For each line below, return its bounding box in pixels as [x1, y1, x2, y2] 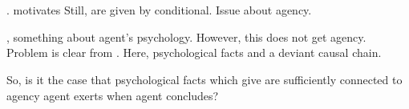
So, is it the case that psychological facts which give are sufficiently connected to [6, 71, 403, 87]
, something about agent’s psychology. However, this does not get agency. [6, 28, 366, 45]
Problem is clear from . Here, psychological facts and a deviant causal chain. [6, 44, 382, 61]
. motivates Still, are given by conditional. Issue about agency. [6, 2, 312, 18]
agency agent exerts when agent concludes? [6, 87, 219, 103]
